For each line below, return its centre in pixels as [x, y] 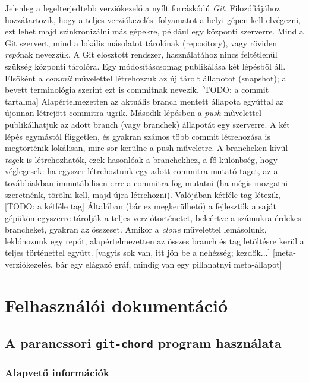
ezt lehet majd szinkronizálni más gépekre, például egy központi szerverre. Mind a [154, 31]
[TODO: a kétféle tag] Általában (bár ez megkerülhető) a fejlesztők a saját [141, 206]
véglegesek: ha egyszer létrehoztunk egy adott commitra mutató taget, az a [141, 171]
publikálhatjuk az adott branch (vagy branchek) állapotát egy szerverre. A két [147, 124]
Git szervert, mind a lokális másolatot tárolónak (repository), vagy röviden [141, 43]
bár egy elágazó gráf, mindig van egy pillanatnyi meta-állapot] [169, 264]
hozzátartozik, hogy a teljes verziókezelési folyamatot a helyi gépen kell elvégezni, [153, 19]
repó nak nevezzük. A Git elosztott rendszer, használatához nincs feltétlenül [141, 54]
